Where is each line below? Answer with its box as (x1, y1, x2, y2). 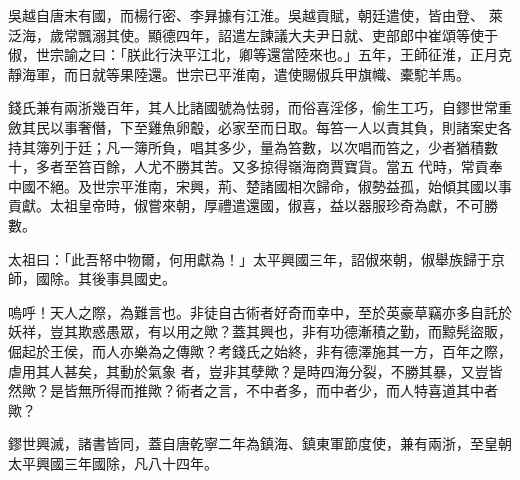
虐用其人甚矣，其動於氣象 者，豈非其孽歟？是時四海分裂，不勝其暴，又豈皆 (8, 360, 503, 381)
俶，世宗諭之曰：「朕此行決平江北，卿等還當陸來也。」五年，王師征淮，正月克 (8, 44, 512, 65)
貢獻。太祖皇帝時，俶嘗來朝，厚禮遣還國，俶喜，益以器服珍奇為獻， (8, 195, 456, 216)
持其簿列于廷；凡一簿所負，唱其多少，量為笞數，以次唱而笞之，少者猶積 (8, 136, 484, 157)
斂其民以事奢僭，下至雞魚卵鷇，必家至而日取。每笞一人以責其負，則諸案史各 (8, 116, 512, 137)
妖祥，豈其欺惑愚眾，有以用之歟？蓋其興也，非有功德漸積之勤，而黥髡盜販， (8, 321, 512, 342)
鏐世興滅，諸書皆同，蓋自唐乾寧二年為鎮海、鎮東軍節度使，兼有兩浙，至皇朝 (8, 433, 512, 454)
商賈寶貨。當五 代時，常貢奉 (315, 156, 503, 177)
